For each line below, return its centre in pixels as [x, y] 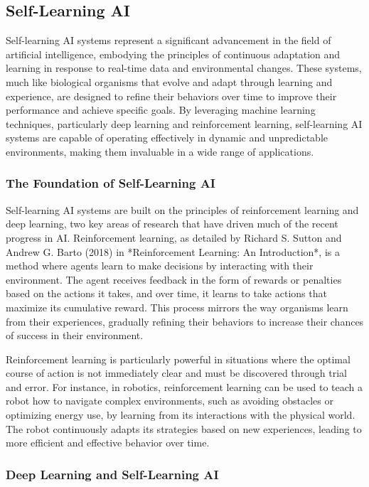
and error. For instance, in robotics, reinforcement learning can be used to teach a [184, 386]
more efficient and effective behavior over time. [108, 443]
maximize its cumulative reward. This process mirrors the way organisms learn [177, 307]
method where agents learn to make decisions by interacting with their [160, 266]
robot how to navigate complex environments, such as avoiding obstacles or [170, 401]
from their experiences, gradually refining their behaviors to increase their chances [185, 321]
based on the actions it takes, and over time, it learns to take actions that [166, 293]
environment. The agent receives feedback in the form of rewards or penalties [174, 279]
